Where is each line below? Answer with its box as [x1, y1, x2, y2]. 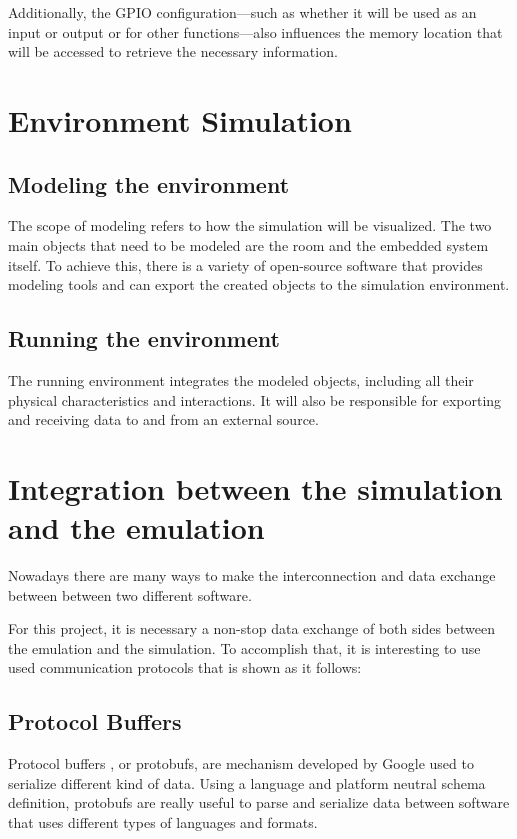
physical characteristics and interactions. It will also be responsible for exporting [8, 389, 502, 410]
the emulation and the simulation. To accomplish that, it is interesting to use [8, 637, 481, 658]
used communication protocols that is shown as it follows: [8, 657, 362, 678]
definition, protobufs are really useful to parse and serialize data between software [8, 792, 510, 813]
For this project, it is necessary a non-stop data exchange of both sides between [8, 618, 495, 639]
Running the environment [8, 323, 280, 354]
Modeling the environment [8, 168, 290, 199]
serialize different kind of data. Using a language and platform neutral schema [8, 772, 486, 793]
